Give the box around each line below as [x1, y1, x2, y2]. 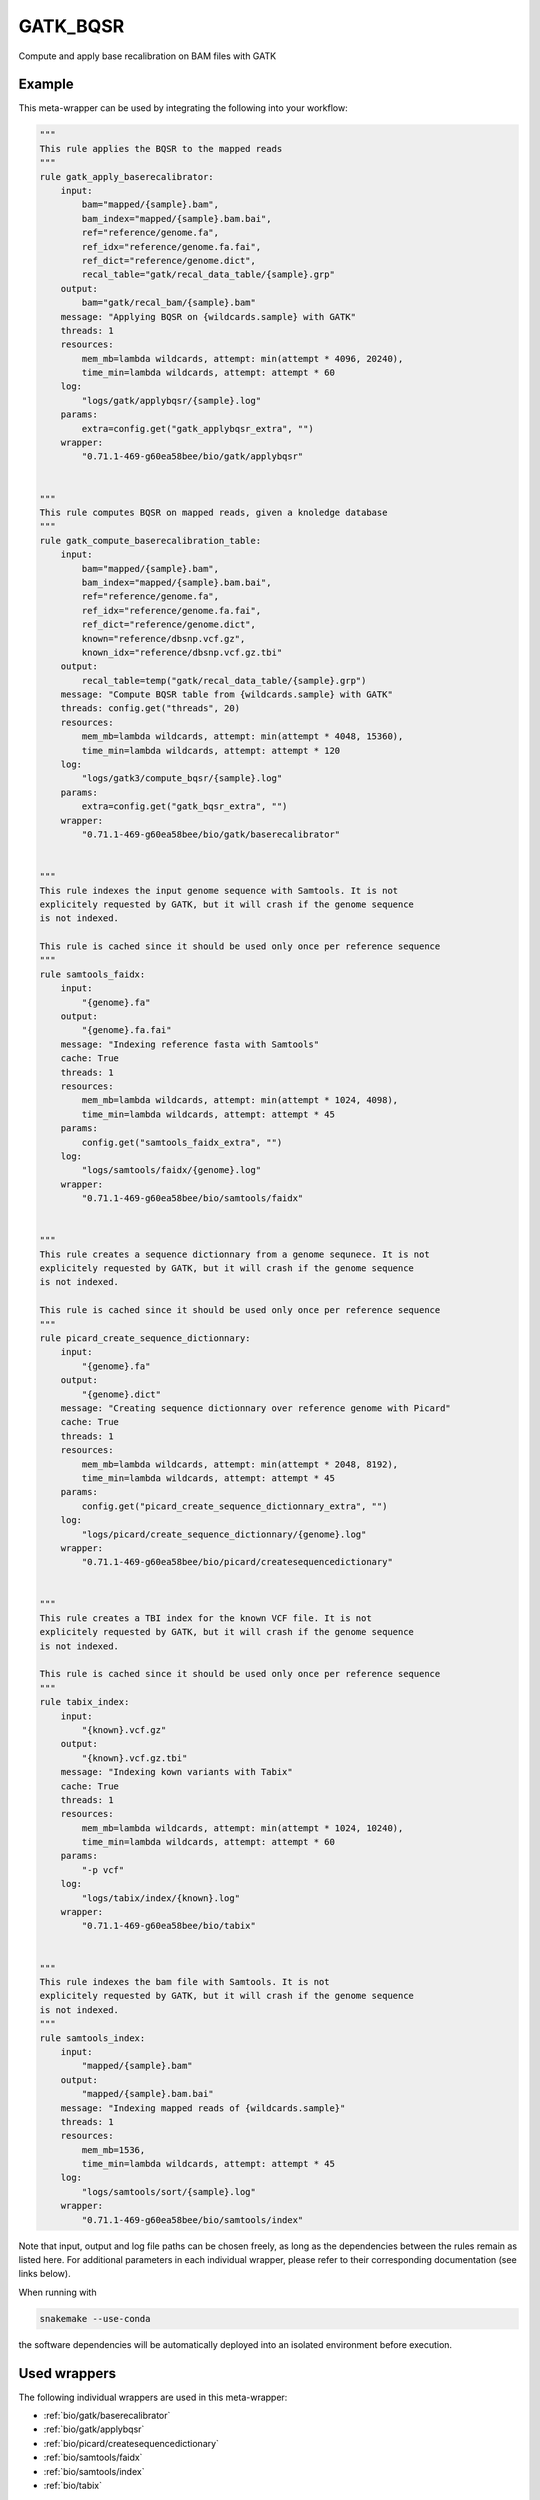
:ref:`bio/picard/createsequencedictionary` [43, 2437, 220, 2449]
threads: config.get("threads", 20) [60, 703, 240, 714]
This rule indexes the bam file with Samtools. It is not [39, 1976, 330, 1987]
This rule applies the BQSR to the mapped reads [39, 143, 283, 154]
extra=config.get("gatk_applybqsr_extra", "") [81, 423, 314, 434]
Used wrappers [18, 2365, 117, 2382]
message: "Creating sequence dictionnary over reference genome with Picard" [60, 1402, 452, 1414]
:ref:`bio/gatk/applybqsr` [43, 2423, 145, 2435]
